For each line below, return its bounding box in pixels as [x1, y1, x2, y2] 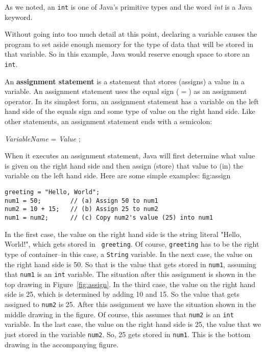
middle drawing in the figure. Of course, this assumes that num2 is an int [5, 309, 234, 319]
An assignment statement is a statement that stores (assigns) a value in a [5, 76, 245, 86]
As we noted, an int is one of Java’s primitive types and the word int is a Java [5, 2, 252, 12]
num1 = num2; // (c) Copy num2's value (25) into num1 [5, 214, 213, 221]
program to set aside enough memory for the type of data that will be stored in [5, 38, 253, 49]
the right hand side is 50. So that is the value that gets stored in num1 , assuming [5, 258, 256, 269]
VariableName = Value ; [5, 133, 81, 144]
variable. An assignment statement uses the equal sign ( [5, 86, 179, 97]
